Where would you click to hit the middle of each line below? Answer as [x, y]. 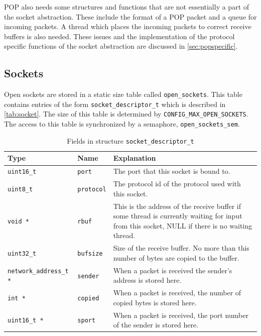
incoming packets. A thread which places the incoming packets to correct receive [128, 26]
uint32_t [22, 254]
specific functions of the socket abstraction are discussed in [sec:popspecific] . [121, 46]
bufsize [90, 254]
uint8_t [20, 189]
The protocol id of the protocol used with [177, 184]
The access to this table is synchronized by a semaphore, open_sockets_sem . [122, 124]
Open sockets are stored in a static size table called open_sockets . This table [123, 94]
